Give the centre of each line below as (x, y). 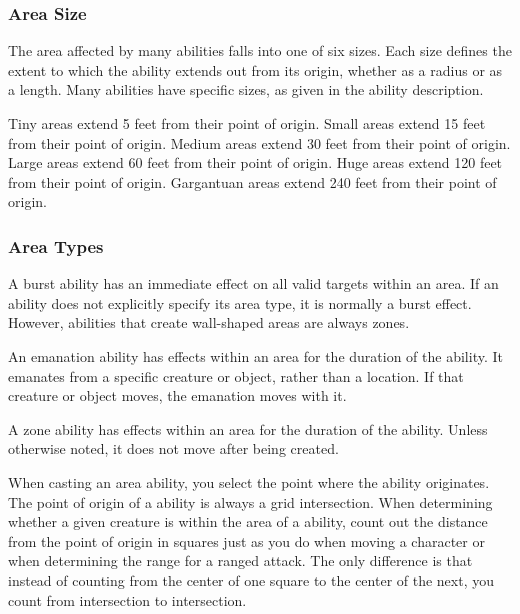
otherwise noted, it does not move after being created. (173, 448)
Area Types (56, 245)
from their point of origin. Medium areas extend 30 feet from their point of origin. (259, 142)
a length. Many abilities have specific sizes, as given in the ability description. (246, 89)
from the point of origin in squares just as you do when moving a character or (246, 540)
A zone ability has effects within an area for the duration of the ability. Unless (248, 428)
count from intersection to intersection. (127, 599)
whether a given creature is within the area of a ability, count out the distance (248, 521)
